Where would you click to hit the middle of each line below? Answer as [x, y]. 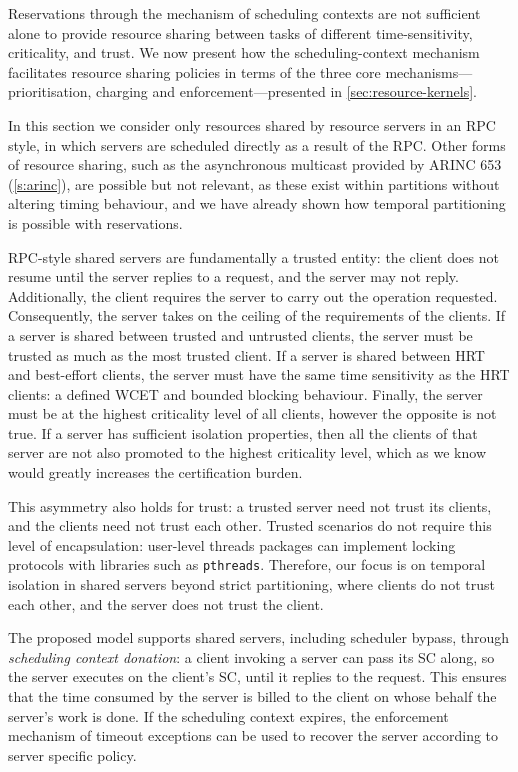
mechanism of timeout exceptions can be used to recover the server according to [253, 735]
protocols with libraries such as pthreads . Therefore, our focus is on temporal [247, 564]
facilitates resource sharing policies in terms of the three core [194, 71]
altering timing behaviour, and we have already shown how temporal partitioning [257, 203]
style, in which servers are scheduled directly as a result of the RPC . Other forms [257, 144]
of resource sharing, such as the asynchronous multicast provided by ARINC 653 [255, 164]
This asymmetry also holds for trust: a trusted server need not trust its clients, [250, 505]
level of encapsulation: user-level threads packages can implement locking [232, 544]
